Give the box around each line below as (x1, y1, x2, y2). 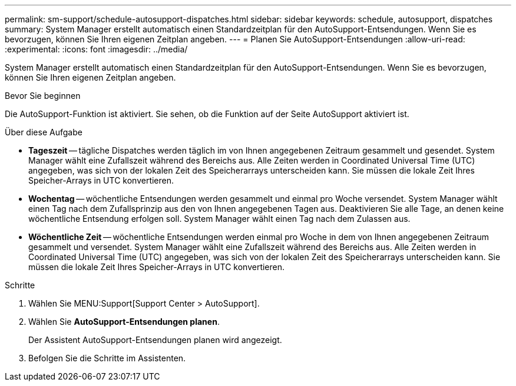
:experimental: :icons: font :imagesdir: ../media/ (5, 44, 188, 54)
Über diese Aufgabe (5, 127, 82, 137)
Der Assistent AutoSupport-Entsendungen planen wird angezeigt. (28, 335, 282, 345)
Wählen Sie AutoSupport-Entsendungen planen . (28, 317, 220, 327)
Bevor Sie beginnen (5, 91, 81, 101)
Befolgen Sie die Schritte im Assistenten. (28, 353, 186, 363)
